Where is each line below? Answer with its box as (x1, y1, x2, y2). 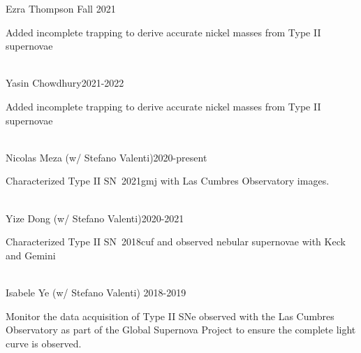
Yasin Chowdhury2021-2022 (6, 75, 124, 90)
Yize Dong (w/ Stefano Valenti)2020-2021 (6, 210, 184, 225)
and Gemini (6, 247, 56, 262)
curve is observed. (6, 336, 82, 350)
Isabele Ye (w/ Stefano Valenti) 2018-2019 (6, 284, 186, 299)
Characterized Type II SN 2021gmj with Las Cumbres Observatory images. (6, 173, 330, 188)
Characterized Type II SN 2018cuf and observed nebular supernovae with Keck (6, 234, 346, 249)
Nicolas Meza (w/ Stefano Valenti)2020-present (6, 150, 207, 164)
